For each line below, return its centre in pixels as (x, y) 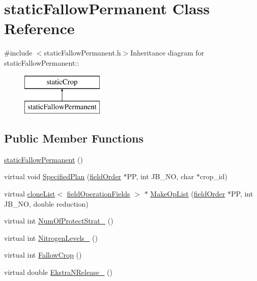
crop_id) (213, 176)
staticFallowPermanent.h (82, 53)
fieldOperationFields (98, 194)
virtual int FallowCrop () (43, 255)
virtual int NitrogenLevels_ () (51, 237)
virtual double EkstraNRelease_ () (58, 272)
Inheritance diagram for (167, 53)
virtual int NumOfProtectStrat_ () (59, 221)
